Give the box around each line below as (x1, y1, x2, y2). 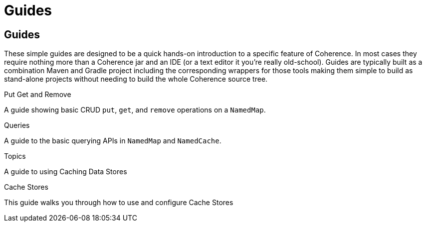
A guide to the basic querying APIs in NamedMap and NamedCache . (4, 136, 221, 145)
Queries (4, 121, 30, 130)
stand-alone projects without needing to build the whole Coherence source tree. (4, 75, 268, 84)
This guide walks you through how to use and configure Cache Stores (4, 198, 233, 207)
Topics (4, 152, 26, 161)
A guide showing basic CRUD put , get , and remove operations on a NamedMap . (4, 106, 266, 114)
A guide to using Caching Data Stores (4, 167, 127, 176)
